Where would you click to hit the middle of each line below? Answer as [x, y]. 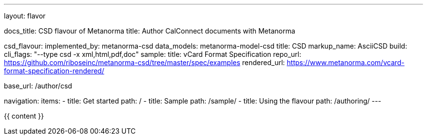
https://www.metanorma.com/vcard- [346, 62]
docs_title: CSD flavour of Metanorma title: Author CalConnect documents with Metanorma [150, 31]
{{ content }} [24, 116]
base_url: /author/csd [38, 86]
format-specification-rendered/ [54, 71]
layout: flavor [25, 16]
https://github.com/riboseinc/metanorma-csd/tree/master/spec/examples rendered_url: [145, 62]
